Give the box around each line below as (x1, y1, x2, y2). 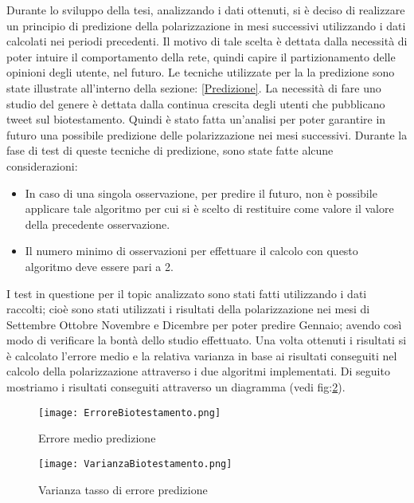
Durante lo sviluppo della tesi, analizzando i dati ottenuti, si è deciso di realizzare (6, 2, 405, 18)
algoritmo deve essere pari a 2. (25, 257, 174, 274)
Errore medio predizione (38, 430, 156, 446)
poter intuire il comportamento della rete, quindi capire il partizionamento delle (6, 48, 396, 65)
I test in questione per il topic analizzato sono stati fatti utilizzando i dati (6, 285, 367, 301)
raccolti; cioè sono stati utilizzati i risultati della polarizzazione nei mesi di (6, 301, 370, 317)
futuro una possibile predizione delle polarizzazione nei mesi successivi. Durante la (6, 126, 408, 143)
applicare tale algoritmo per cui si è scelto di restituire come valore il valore (25, 200, 394, 217)
